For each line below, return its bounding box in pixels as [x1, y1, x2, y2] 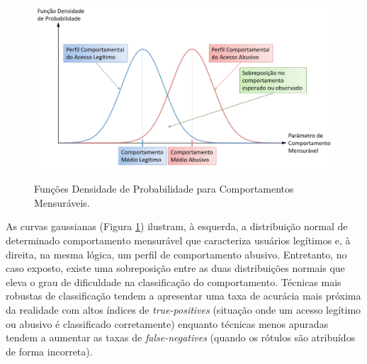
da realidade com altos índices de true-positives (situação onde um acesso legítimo [6, 302, 361, 317]
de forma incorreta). [6, 343, 93, 358]
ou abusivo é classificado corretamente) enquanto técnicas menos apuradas [6, 316, 329, 331]
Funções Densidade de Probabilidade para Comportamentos [34, 181, 294, 196]
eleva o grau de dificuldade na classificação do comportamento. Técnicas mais [6, 274, 341, 289]
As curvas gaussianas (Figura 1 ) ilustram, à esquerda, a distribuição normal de [6, 219, 348, 234]
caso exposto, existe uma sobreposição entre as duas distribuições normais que [6, 261, 345, 275]
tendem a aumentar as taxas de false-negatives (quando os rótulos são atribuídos [6, 330, 356, 345]
